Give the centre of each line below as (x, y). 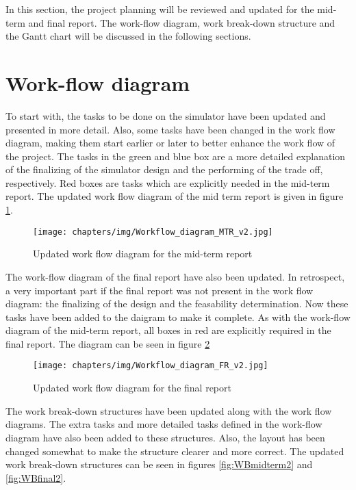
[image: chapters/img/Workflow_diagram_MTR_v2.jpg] (153, 232)
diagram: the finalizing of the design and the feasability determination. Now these (177, 304)
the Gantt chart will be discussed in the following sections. (128, 36)
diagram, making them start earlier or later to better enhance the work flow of (170, 143)
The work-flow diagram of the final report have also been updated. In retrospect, (175, 276)
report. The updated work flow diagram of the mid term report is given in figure (175, 196)
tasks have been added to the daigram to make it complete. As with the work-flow (178, 317)
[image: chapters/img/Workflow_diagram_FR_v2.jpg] (151, 366)
